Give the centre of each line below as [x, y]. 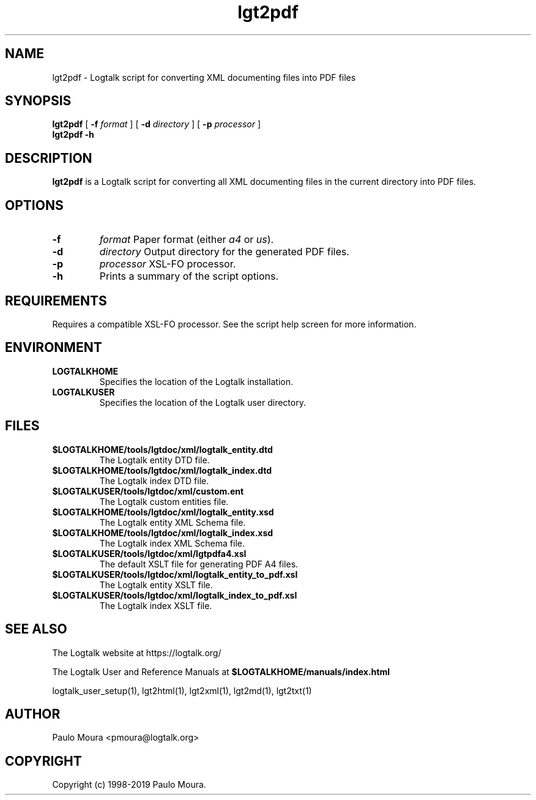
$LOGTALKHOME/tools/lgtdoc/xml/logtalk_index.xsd [163, 533]
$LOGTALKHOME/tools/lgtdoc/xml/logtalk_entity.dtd [162, 449]
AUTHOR [33, 714]
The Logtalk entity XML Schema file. [173, 522]
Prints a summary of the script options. [189, 276]
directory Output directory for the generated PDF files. [224, 252]
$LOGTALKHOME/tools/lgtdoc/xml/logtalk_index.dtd [162, 470]
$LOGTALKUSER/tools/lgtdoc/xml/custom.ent [148, 491]
